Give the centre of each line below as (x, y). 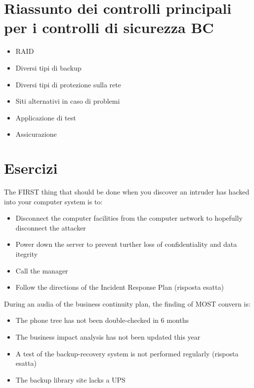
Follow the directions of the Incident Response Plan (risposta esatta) (120, 287)
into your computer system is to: (53, 201)
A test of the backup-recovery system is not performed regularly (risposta (127, 353)
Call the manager (42, 270)
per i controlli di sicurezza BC (109, 27)
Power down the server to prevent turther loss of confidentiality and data (126, 244)
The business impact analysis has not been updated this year (108, 336)
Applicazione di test (46, 117)
